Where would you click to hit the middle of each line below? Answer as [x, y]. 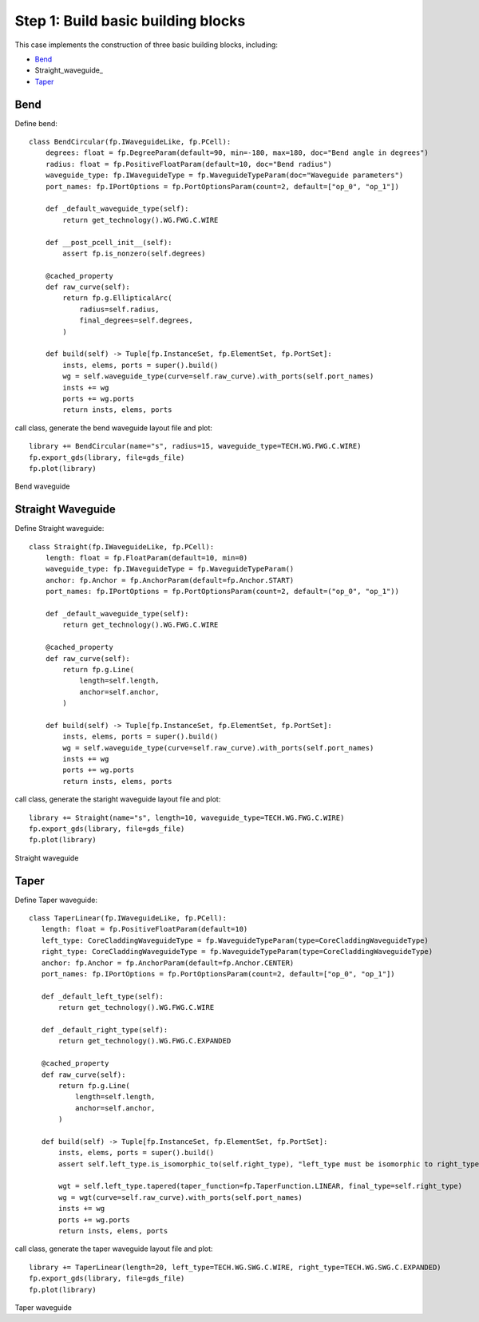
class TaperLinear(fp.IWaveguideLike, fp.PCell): [128, 918]
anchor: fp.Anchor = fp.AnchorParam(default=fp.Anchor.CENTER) [168, 963]
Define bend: [36, 123]
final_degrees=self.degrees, [136, 321]
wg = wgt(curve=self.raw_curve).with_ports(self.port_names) [180, 1197]
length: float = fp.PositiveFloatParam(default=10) [144, 929]
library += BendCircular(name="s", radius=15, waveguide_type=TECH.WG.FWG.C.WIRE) [195, 446]
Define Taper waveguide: [56, 900]
